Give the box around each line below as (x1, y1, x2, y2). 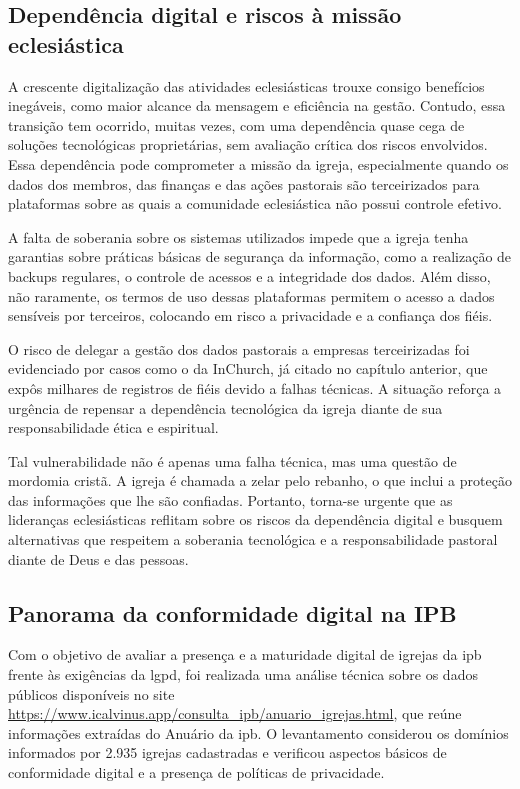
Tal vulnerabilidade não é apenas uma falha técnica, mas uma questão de (8, 450, 457, 471)
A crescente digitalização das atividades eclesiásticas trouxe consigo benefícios (8, 75, 485, 96)
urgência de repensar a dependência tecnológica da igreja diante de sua (8, 397, 443, 418)
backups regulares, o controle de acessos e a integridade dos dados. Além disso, (8, 265, 491, 286)
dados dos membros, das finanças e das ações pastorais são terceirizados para (8, 173, 480, 194)
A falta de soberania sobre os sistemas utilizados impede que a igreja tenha (8, 226, 469, 247)
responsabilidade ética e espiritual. (8, 417, 219, 438)
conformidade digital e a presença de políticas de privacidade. (8, 762, 385, 783)
